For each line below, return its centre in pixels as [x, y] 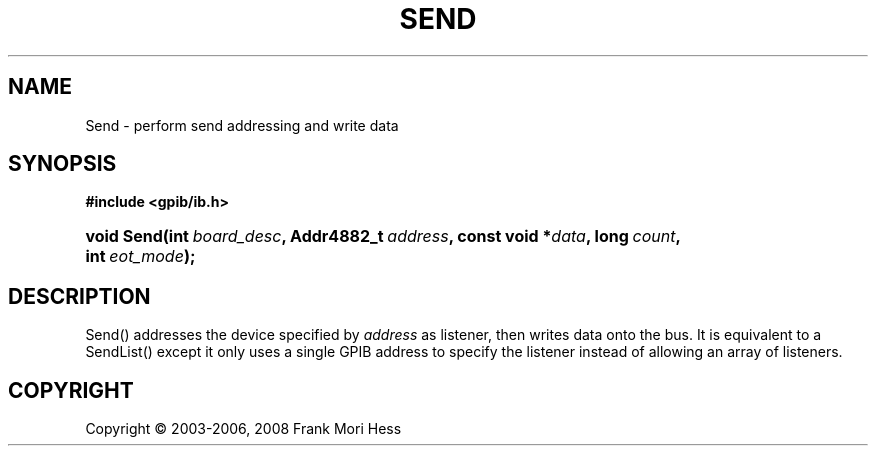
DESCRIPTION [79, 296]
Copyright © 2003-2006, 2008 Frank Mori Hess [243, 429]
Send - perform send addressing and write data [242, 125]
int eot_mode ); [140, 256]
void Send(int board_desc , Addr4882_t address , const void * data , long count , [383, 236]
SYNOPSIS [62, 164]
